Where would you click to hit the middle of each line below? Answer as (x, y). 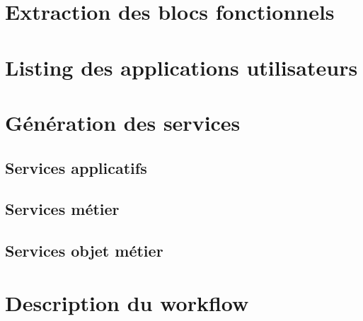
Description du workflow (127, 302)
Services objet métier (84, 251)
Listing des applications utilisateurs (181, 67)
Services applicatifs (76, 167)
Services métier (62, 209)
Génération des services (123, 122)
